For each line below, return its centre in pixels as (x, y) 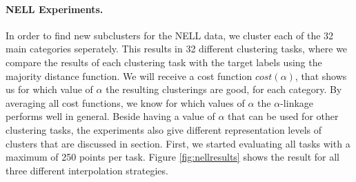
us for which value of (49, 89)
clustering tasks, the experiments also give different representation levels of (164, 129)
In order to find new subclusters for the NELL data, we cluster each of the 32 (170, 35)
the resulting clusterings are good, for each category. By (224, 89)
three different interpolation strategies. (87, 170)
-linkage (297, 102)
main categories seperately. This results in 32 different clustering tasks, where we (177, 49)
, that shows (321, 75)
